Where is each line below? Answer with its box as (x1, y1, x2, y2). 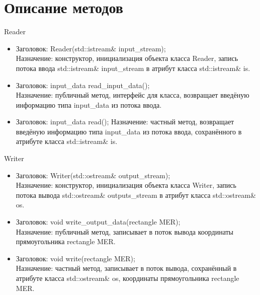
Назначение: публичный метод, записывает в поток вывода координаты (16, 226, 234, 237)
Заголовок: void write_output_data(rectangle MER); (16, 216, 181, 227)
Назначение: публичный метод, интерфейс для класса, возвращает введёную (16, 90, 249, 100)
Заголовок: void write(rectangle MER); (16, 253, 135, 263)
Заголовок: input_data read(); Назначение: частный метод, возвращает (16, 116, 234, 127)
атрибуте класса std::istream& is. (16, 136, 118, 146)
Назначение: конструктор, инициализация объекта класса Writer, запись (16, 180, 236, 190)
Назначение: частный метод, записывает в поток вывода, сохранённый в (16, 263, 237, 273)
